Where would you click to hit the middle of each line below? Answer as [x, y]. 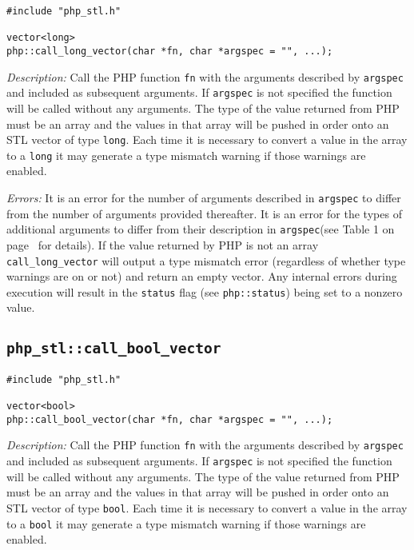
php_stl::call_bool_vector [114, 349]
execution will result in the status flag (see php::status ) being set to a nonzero [205, 291]
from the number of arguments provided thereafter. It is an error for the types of [204, 213]
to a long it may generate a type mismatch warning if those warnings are [186, 155]
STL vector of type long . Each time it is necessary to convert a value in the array [207, 139]
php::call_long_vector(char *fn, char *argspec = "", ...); [170, 51]
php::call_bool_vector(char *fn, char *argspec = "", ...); [170, 419]
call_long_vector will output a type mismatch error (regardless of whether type [206, 260]
